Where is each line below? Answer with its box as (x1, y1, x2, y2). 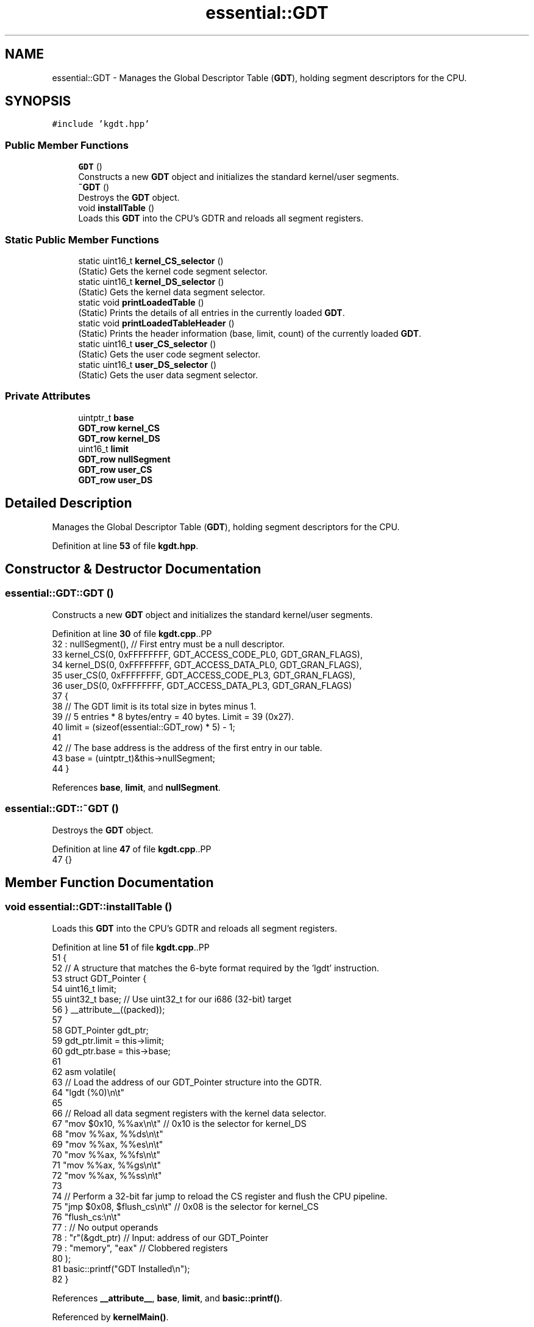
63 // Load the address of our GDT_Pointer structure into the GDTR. (52, 1076, 322, 1087)
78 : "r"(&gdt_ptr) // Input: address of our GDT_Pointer (52, 1232, 269, 1243)
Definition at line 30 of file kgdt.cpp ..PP (52, 628, 212, 639)
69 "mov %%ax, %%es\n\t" (52, 1138, 163, 1149)
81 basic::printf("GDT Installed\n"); (52, 1263, 190, 1274)
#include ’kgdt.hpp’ (52, 119, 150, 129)
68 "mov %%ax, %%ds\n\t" (52, 1128, 163, 1139)
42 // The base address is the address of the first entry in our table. (52, 742, 322, 753)
